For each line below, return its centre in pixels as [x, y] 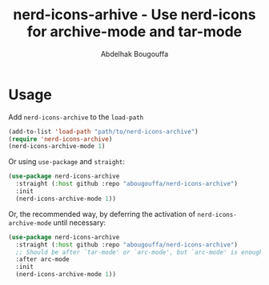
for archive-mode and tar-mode [134, 32]
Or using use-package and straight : [67, 162]
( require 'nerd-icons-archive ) [60, 139]
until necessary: [80, 223]
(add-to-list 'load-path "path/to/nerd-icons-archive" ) [103, 131]
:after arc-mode [42, 259]
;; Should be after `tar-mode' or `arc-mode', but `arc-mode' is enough [139, 252]
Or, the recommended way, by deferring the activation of [102, 214]
